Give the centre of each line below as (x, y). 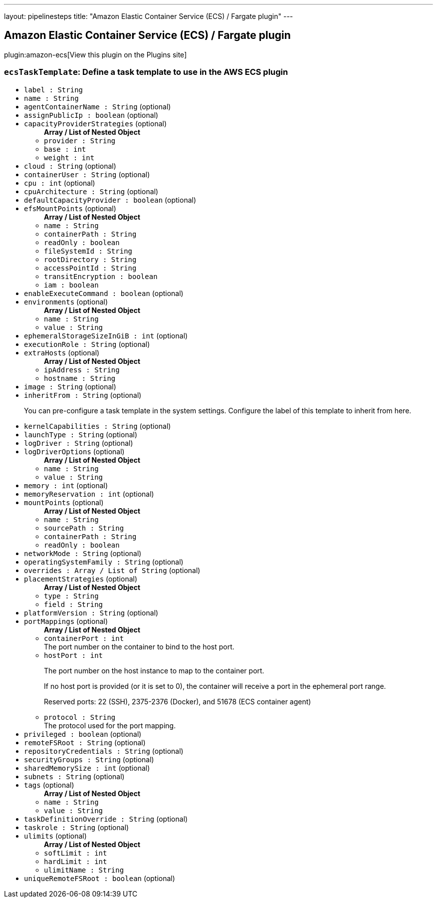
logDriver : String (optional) (79, 443)
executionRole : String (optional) (87, 344)
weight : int (69, 157)
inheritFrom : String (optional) (83, 395)
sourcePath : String (84, 528)
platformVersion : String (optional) (91, 612)
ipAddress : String (82, 370)
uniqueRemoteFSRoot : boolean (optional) (100, 878)
